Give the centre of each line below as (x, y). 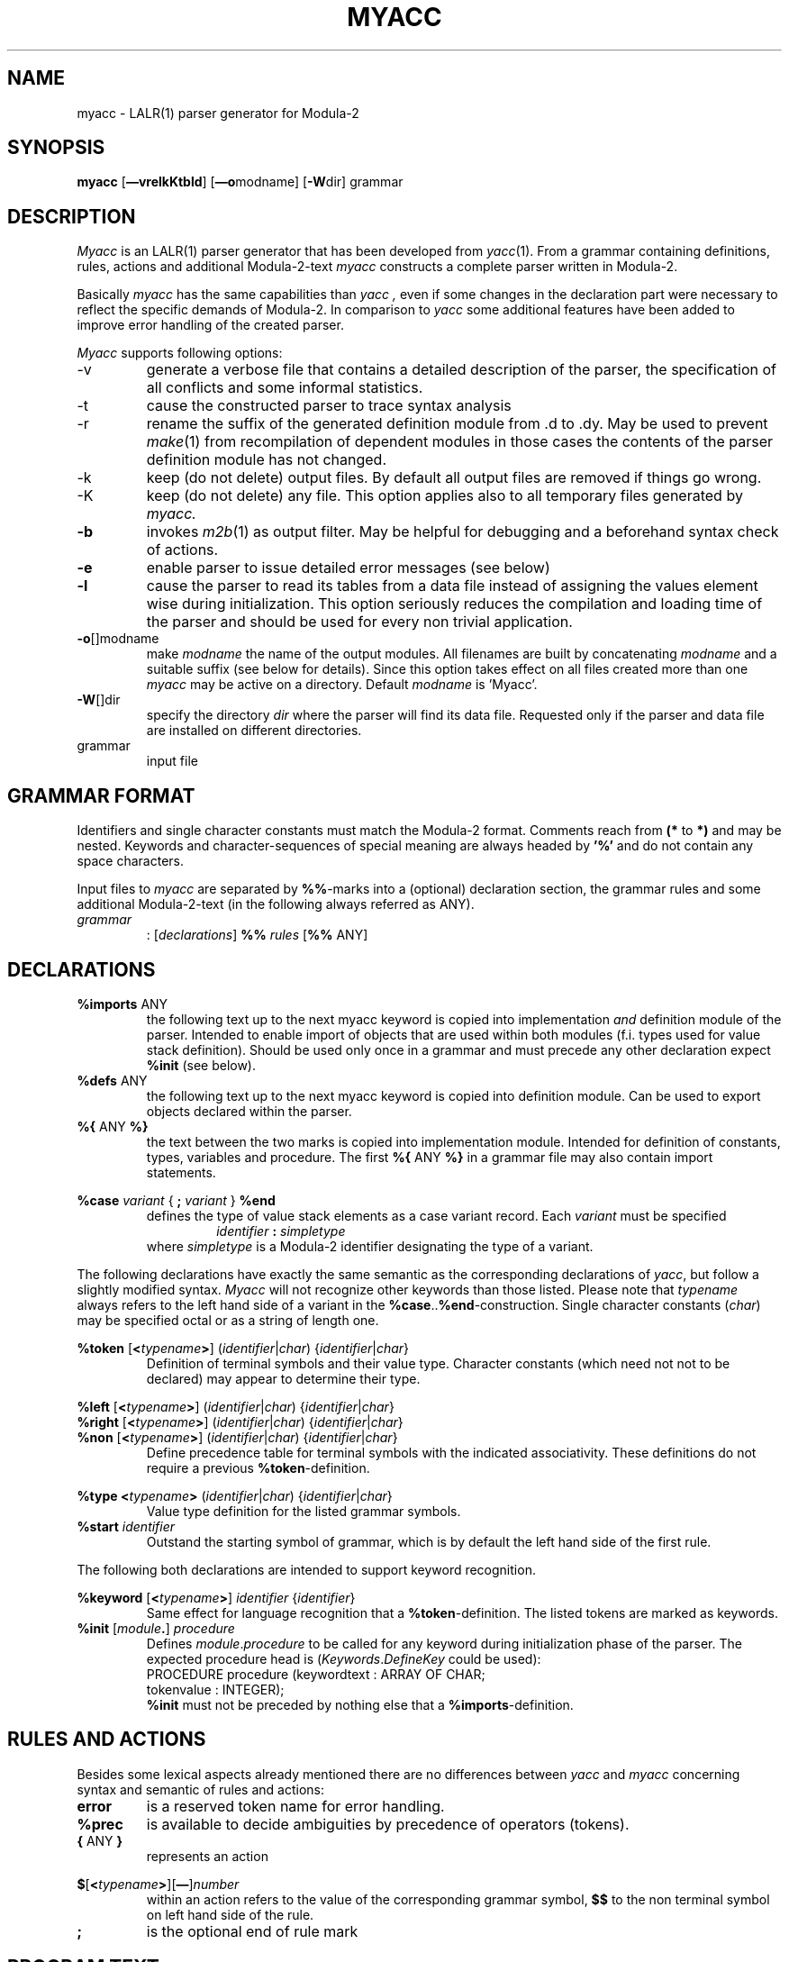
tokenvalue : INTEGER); (215, 1689)
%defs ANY (112, 1080)
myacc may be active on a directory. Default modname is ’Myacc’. (342, 685)
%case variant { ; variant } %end (176, 1200)
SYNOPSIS (56, 148)
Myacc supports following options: (180, 353)
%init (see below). (201, 1065)
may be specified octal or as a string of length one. (228, 1320)
